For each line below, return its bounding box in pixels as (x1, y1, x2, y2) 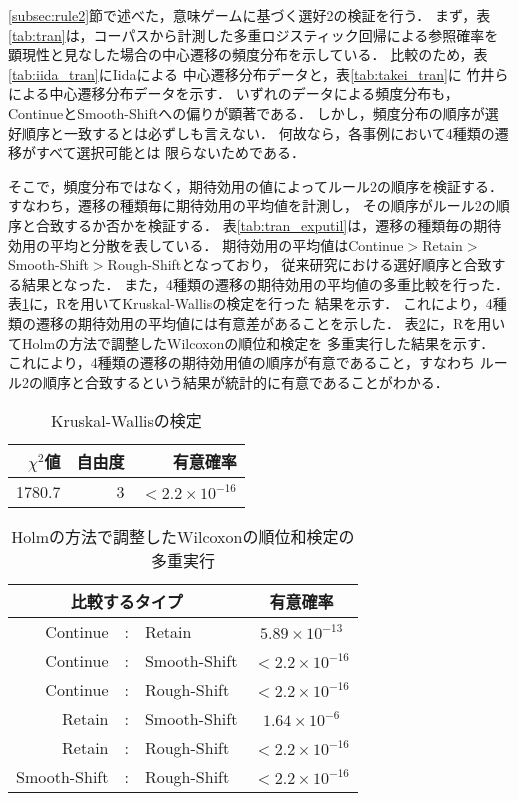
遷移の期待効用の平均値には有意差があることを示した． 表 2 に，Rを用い (35, 312, 506, 333)
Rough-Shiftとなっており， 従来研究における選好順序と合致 (107, 254, 492, 275)
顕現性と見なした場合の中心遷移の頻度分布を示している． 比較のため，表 (8, 44, 488, 65)
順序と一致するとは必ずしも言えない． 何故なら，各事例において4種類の (21, 122, 495, 143)
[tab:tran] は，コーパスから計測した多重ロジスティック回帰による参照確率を (8, 24, 499, 45)
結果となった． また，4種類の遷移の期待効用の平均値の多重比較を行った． (21, 273, 509, 294)
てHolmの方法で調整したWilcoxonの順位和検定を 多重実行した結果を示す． (8, 332, 495, 353)
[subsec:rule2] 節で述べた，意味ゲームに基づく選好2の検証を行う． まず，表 (8, 5, 491, 25)
